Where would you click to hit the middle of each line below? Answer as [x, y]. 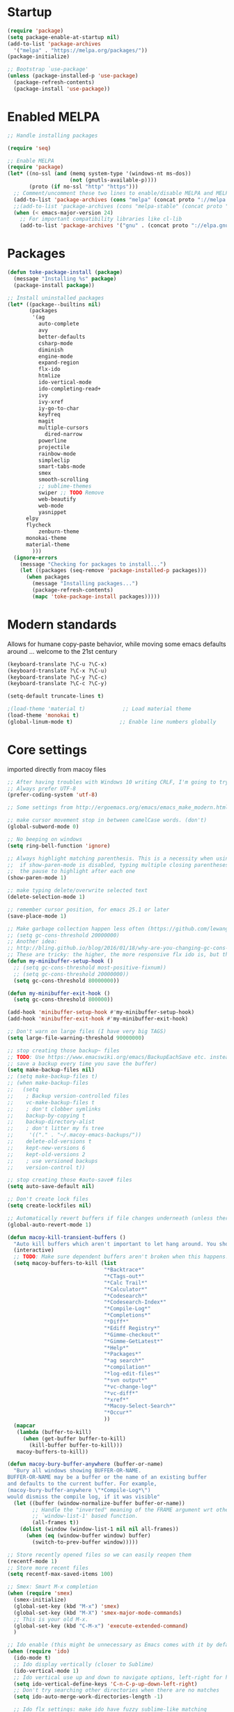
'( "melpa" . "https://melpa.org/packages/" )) [81, 50]
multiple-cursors [63, 428]
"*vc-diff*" [121, 1393]
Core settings [47, 750]
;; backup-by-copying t [46, 1115]
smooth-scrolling [63, 480]
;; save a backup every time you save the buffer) [82, 1063]
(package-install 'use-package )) [62, 89]
